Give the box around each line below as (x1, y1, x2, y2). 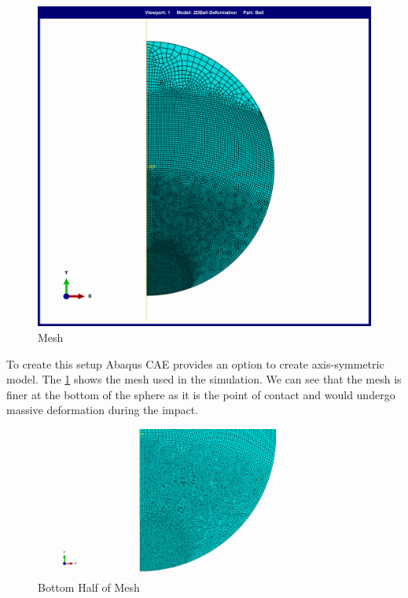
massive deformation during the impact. (6, 402, 199, 418)
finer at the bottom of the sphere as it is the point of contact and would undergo (6, 386, 395, 402)
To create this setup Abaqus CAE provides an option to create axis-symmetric (6, 355, 384, 372)
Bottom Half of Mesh (38, 579, 140, 596)
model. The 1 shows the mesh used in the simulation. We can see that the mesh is (6, 371, 402, 387)
